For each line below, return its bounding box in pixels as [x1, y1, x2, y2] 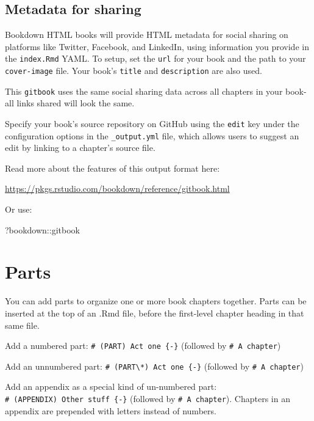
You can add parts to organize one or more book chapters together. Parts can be [5, 295, 307, 307]
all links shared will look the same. [5, 97, 135, 109]
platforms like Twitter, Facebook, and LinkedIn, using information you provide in [5, 40, 309, 53]
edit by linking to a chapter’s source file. [5, 141, 155, 154]
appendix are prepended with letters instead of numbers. [5, 404, 216, 417]
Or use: [5, 203, 32, 216]
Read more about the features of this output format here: [5, 161, 220, 174]
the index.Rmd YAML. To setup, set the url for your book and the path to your [5, 52, 306, 65]
